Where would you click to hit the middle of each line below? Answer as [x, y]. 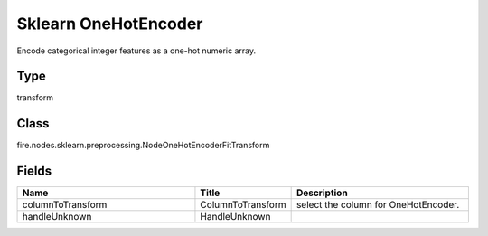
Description [322, 193]
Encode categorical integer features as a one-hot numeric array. [136, 51]
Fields [34, 171]
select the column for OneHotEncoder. [378, 205]
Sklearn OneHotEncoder [110, 24]
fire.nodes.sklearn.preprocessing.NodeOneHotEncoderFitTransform [143, 146]
